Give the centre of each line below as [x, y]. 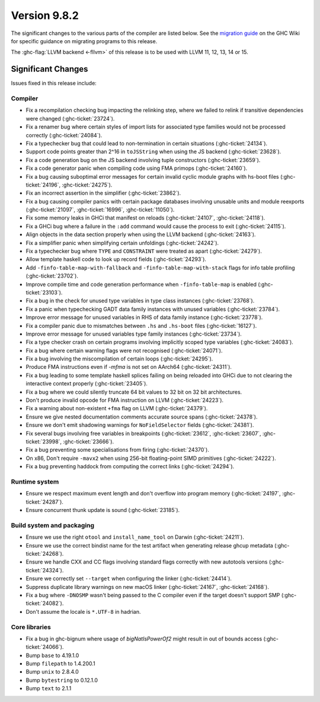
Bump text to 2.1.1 [49, 688]
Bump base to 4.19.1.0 [52, 655]
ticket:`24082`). [45, 603]
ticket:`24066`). [45, 647]
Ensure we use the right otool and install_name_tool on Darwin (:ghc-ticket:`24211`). [135, 537]
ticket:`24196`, [43, 185]
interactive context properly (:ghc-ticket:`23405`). [87, 384]
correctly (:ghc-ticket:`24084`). [64, 135]
